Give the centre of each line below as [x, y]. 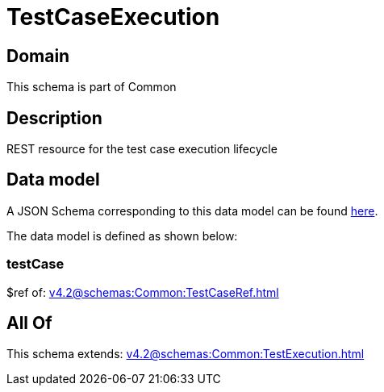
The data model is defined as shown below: [122, 236]
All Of [29, 323]
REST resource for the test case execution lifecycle [142, 149]
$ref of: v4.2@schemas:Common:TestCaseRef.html [143, 292]
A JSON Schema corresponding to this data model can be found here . [192, 211]
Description [54, 118]
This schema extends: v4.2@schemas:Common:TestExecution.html [186, 354]
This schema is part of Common [92, 87]
